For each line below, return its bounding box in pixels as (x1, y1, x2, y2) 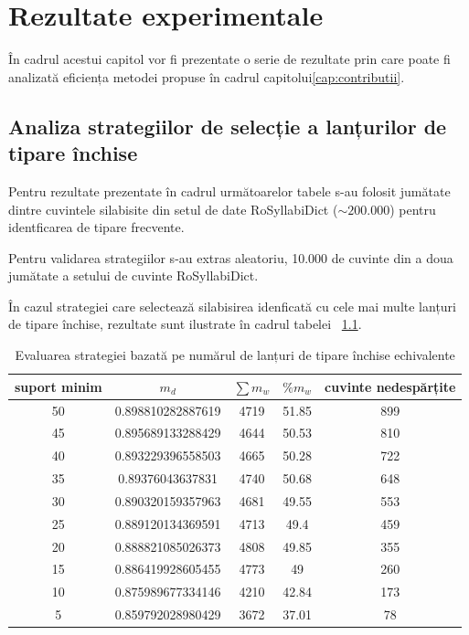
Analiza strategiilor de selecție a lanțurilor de (8, 111, 447, 140)
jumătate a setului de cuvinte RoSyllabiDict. (8, 266, 259, 285)
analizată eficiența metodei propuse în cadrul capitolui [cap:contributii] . (8, 67, 405, 86)
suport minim (15, 376, 102, 396)
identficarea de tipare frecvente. (8, 217, 185, 237)
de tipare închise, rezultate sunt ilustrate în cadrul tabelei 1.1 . (8, 314, 362, 333)
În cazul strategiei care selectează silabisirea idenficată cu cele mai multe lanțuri (8, 296, 456, 315)
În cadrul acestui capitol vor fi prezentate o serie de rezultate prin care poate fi (8, 49, 451, 69)
